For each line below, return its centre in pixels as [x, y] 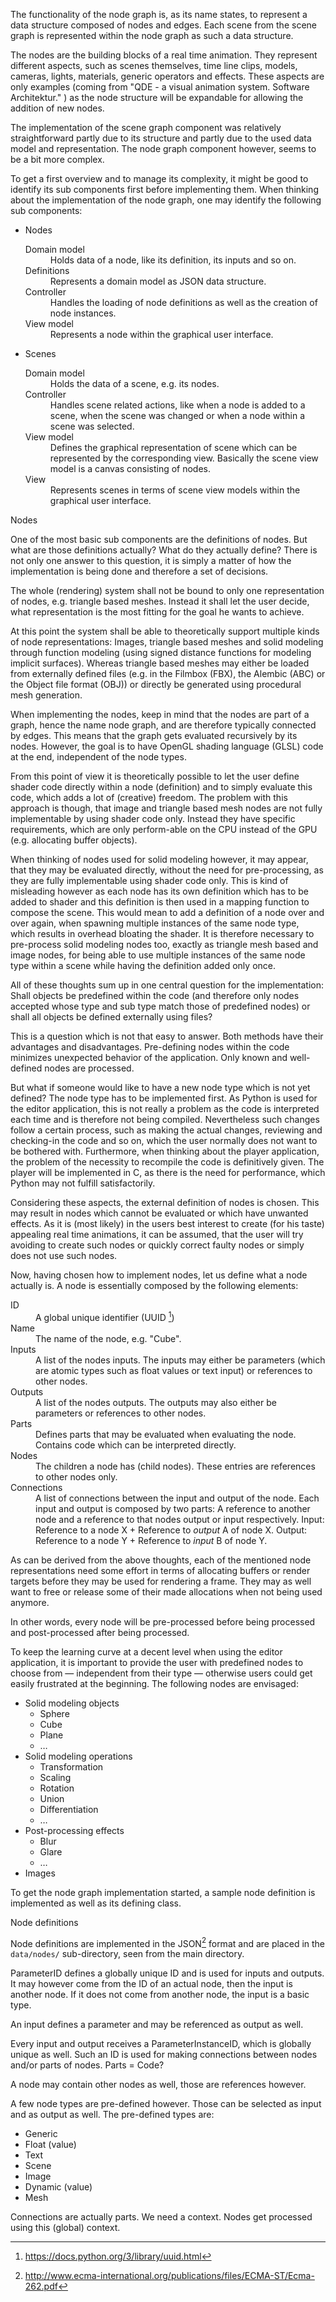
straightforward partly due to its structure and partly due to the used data [161, 138]
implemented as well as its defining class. [96, 1903]
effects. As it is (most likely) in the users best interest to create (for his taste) [167, 1223]
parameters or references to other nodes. [121, 1413]
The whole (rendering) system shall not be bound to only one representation [167, 590]
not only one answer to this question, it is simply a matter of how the [151, 560]
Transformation [71, 1766]
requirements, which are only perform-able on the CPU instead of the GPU [164, 829]
